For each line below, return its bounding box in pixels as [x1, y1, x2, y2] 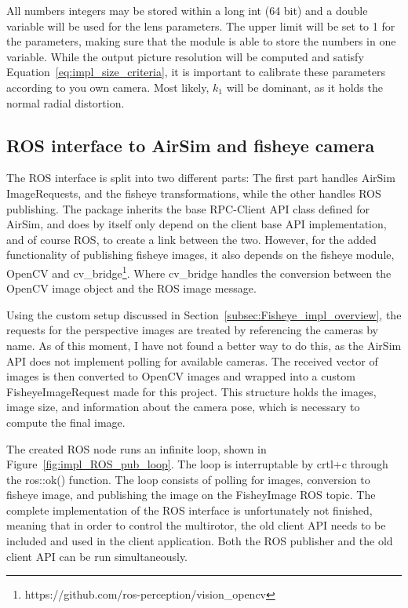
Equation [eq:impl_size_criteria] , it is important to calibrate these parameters [6, 64, 385, 80]
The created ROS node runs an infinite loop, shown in [6, 440, 267, 457]
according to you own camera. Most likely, [6, 78, 209, 95]
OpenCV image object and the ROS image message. [6, 280, 257, 297]
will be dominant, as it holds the [226, 78, 383, 95]
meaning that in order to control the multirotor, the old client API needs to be [6, 517, 386, 533]
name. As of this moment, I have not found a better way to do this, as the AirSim [6, 337, 402, 353]
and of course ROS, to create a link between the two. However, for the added [6, 231, 377, 247]
